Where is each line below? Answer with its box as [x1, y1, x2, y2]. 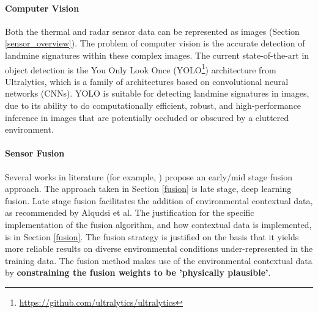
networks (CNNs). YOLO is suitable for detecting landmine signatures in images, [5, 87, 309, 100]
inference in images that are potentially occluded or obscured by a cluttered [5, 111, 289, 123]
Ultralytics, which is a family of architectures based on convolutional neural [5, 75, 289, 87]
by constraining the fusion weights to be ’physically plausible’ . [5, 266, 271, 279]
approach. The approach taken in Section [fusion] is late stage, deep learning [5, 182, 292, 195]
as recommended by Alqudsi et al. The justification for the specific [5, 206, 254, 219]
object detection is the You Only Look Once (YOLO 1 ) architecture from [5, 61, 276, 76]
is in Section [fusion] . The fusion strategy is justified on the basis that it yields [5, 230, 299, 243]
